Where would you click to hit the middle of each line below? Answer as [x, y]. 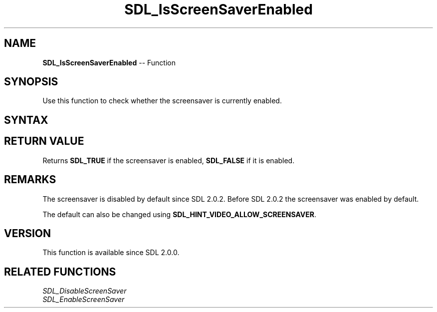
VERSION [28, 233]
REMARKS [30, 180]
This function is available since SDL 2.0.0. [111, 253]
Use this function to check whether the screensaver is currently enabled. [162, 101]
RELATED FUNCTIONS [60, 272]
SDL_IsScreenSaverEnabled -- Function [109, 62]
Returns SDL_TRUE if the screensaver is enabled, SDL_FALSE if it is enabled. [169, 160]
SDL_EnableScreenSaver [84, 300]
